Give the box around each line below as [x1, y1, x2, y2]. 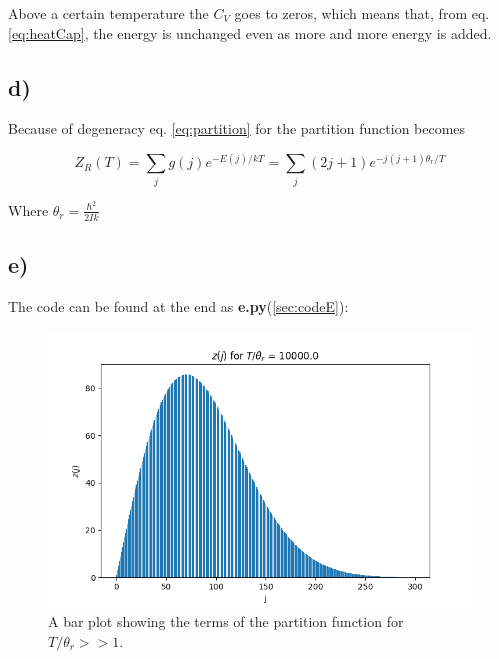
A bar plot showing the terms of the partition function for [48, 611, 404, 632]
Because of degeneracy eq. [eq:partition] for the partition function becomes [8, 118, 466, 139]
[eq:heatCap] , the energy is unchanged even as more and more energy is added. [8, 22, 492, 43]
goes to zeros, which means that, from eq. [234, 3, 490, 23]
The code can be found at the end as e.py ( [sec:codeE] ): [8, 295, 349, 316]
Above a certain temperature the [8, 3, 209, 23]
